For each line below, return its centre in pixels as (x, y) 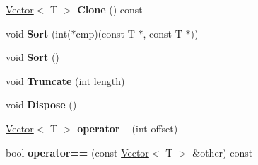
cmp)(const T (105, 33)
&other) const (223, 152)
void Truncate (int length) (65, 80)
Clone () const (110, 9)
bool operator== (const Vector (77, 152)
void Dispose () (41, 104)
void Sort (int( (39, 33)
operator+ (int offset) (128, 128)
